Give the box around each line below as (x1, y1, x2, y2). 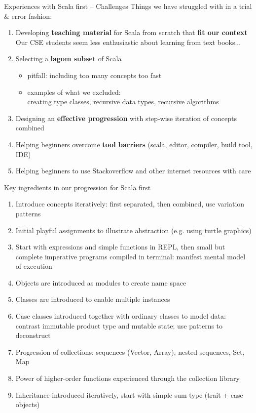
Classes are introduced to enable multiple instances (15, 294, 170, 304)
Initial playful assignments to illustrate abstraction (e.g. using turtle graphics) (15, 225, 252, 235)
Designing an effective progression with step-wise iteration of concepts (15, 113, 237, 123)
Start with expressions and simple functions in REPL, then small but (15, 242, 225, 252)
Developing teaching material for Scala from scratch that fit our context (15, 27, 248, 38)
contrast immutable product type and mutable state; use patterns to (15, 320, 223, 330)
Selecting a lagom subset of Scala (15, 53, 122, 64)
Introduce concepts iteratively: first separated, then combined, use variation (15, 199, 245, 209)
